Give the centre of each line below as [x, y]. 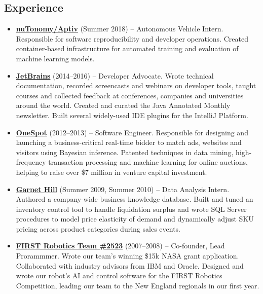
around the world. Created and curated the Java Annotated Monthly [123, 105]
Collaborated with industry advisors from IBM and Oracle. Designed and [130, 265]
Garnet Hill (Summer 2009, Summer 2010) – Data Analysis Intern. [123, 189]
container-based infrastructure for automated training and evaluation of [127, 48]
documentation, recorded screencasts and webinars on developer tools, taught [136, 85]
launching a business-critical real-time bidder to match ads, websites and [129, 142]
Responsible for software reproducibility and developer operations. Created [132, 38]
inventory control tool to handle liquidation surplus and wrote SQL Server [131, 209]
